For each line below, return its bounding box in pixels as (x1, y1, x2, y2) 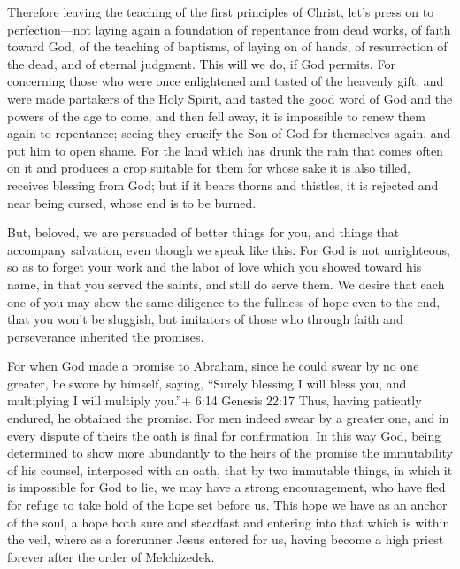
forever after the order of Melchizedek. (7, 547, 215, 565)
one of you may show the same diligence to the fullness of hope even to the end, (7, 292, 441, 311)
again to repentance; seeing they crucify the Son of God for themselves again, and (7, 124, 451, 142)
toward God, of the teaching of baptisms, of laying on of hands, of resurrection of (7, 37, 448, 56)
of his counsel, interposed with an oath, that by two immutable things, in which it (7, 460, 453, 479)
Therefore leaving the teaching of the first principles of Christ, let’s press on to (7, 3, 434, 20)
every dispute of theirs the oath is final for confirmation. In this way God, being (7, 426, 441, 444)
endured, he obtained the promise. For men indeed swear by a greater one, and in (7, 409, 449, 427)
